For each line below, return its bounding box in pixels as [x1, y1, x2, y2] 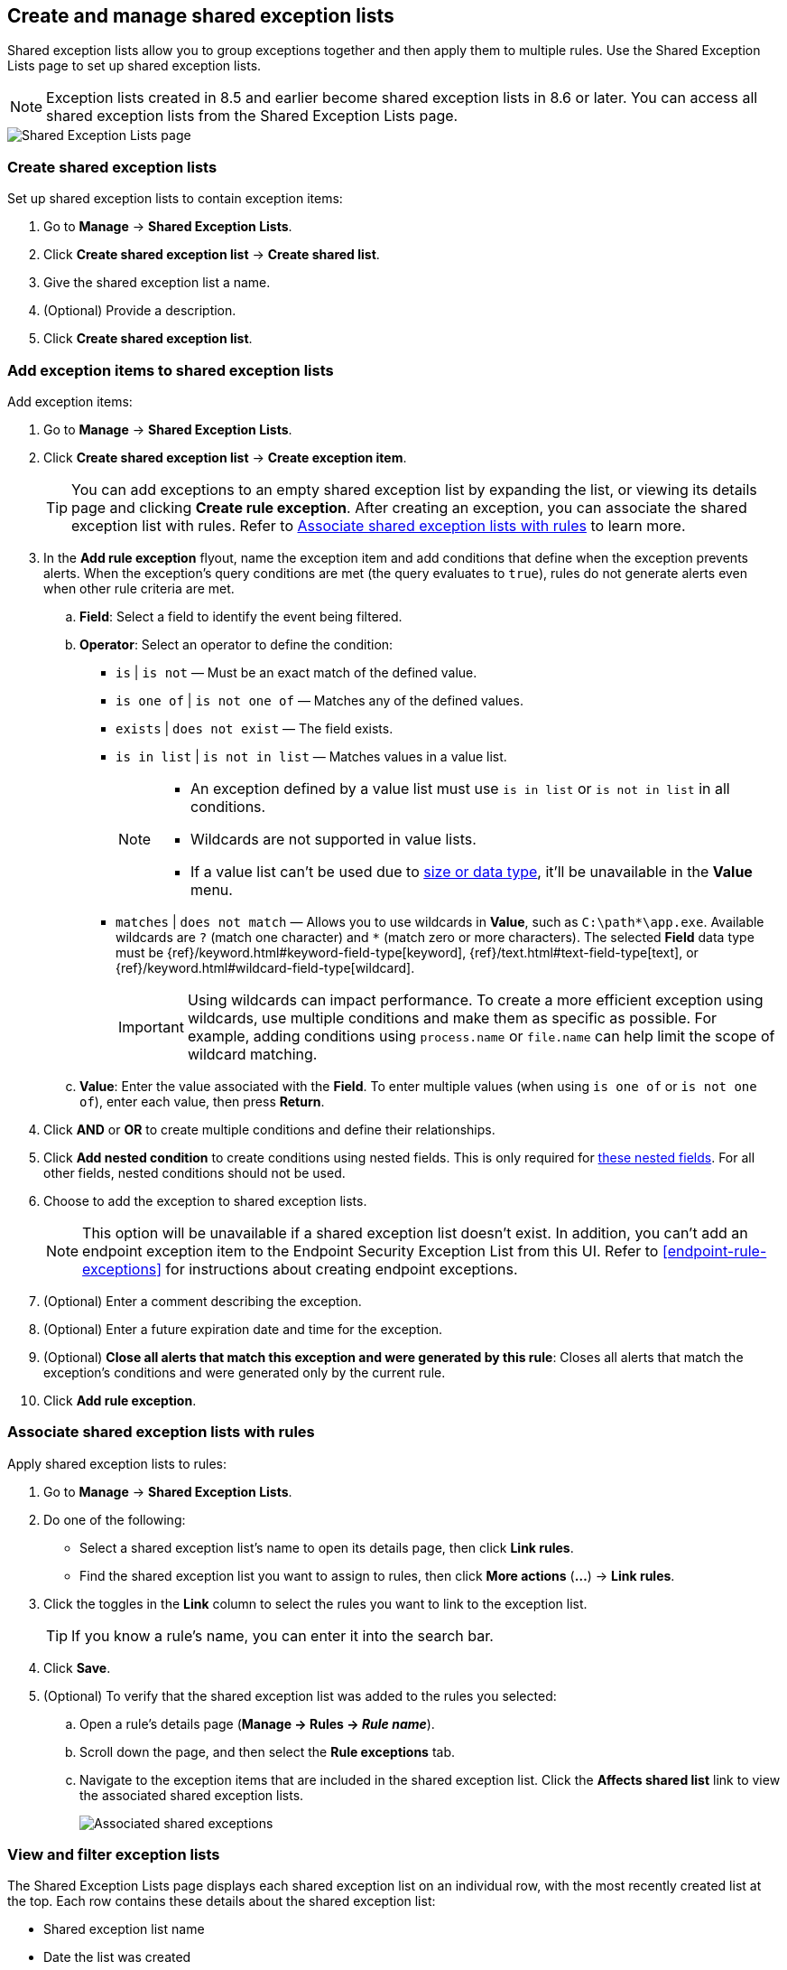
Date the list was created [43, 1949, 191, 1965]
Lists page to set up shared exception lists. [7, 58, 262, 74]
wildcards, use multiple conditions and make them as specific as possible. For [187, 1008, 717, 1027]
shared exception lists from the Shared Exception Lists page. [46, 107, 458, 126]
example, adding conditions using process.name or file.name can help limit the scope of [187, 1026, 775, 1045]
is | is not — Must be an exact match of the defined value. [116, 664, 477, 680]
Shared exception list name [43, 1921, 205, 1937]
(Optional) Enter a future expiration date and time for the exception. [43, 1321, 443, 1337]
